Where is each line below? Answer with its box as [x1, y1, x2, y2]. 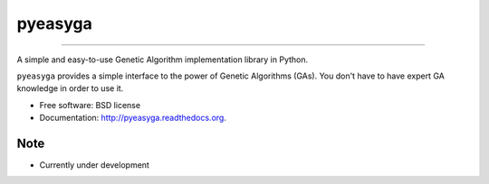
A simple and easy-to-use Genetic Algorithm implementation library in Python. [16, 54, 309, 65]
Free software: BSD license [39, 99, 140, 110]
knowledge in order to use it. [16, 83, 124, 94]
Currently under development [39, 160, 149, 170]
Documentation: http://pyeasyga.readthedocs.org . [39, 113, 226, 124]
